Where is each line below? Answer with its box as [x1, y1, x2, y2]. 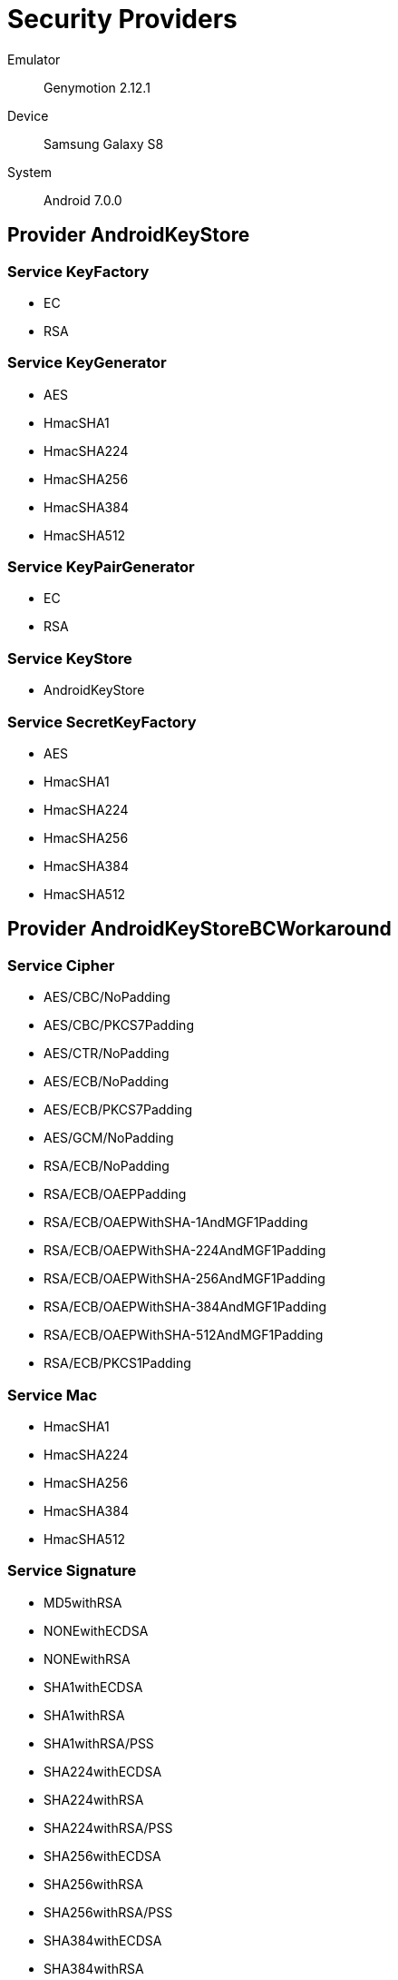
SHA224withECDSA [44, 1763, 162, 1779]
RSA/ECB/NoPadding [44, 1158, 170, 1174]
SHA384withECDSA [44, 1932, 162, 1948]
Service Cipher [7, 955, 115, 975]
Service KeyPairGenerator [7, 558, 195, 577]
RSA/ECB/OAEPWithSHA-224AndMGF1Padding [44, 1242, 326, 1259]
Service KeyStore [7, 648, 132, 668]
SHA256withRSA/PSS [44, 1904, 173, 1920]
